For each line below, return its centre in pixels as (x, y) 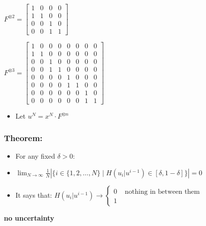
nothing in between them (162, 192)
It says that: (34, 195)
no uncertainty (29, 217)
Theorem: (23, 137)
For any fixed (35, 156)
